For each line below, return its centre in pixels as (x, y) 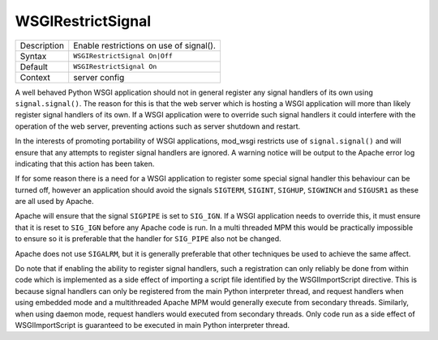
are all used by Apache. (54, 202)
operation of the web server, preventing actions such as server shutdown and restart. (158, 126)
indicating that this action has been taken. (85, 164)
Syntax (33, 56)
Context (35, 77)
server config (99, 77)
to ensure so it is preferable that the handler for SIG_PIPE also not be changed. (148, 239)
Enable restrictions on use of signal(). (145, 45)
